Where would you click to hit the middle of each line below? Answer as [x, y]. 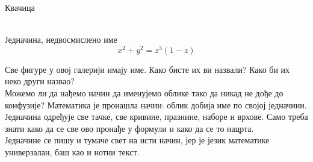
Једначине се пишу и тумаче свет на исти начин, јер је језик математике [137, 140]
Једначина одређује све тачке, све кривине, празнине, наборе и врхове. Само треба [156, 117]
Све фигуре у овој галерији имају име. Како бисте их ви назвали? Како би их [147, 69]
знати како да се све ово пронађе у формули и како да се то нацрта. [129, 128]
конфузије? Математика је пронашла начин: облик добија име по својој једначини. [156, 104]
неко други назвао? [40, 81]
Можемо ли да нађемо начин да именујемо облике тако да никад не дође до [144, 93]
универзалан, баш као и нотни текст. [72, 152]
